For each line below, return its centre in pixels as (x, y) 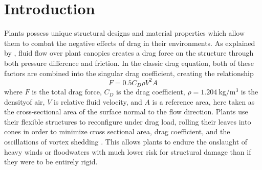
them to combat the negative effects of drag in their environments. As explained (130, 43)
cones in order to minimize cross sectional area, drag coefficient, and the (117, 131)
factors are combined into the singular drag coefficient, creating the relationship (129, 73)
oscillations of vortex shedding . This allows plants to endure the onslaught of (126, 142)
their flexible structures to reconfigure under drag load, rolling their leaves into (128, 121)
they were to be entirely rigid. (51, 162)
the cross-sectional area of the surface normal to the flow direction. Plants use (126, 112)
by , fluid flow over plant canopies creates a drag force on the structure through (129, 53)
